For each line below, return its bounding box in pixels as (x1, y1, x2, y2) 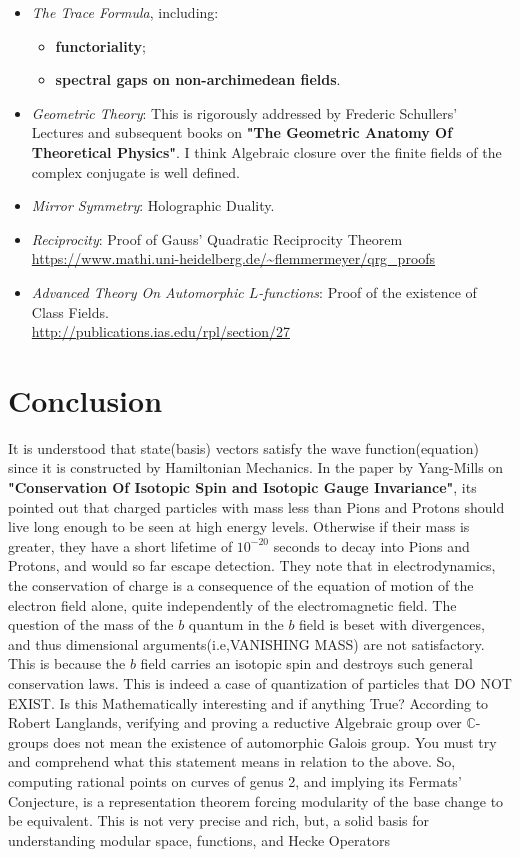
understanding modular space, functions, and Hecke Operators (8, 829, 391, 850)
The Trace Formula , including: (31, 2, 219, 22)
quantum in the (188, 614, 284, 635)
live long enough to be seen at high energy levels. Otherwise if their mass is (8, 516, 470, 537)
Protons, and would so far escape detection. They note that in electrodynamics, (8, 555, 496, 576)
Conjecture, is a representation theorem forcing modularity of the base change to (8, 790, 504, 811)
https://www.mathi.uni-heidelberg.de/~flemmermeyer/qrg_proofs (31, 248, 436, 269)
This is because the (8, 653, 126, 674)
